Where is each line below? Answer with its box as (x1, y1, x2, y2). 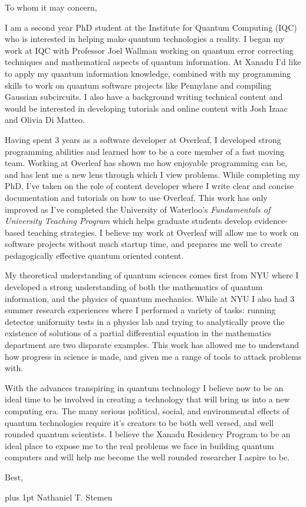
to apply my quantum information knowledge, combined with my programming (5, 67, 291, 79)
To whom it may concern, (5, 1, 97, 13)
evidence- (254, 214, 288, 227)
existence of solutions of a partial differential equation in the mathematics (5, 327, 272, 339)
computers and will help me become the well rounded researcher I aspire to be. (5, 451, 290, 463)
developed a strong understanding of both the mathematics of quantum (5, 281, 263, 293)
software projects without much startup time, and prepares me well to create (5, 238, 282, 250)
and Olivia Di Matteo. (5, 113, 85, 126)
